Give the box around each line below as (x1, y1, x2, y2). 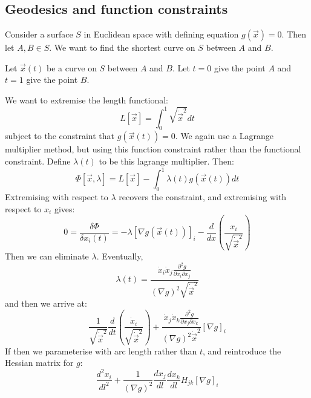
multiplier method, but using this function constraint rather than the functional (5, 143, 301, 155)
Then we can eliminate (5, 250, 89, 263)
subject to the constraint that (5, 129, 115, 142)
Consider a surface (5, 28, 73, 41)
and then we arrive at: (5, 297, 87, 310)
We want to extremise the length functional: (5, 93, 169, 106)
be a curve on (47, 61, 97, 74)
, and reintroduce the (202, 344, 281, 357)
